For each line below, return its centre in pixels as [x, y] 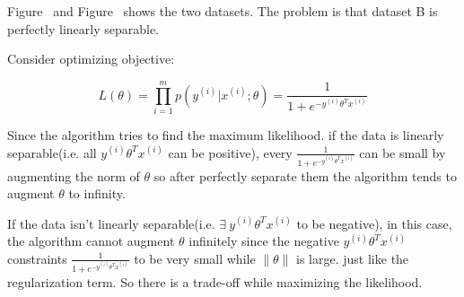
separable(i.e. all [52, 152]
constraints [37, 258]
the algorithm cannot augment [91, 241]
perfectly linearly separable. [83, 28]
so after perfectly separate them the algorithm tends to [305, 175]
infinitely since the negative [264, 241]
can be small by [403, 152]
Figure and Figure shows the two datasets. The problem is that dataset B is [223, 11]
